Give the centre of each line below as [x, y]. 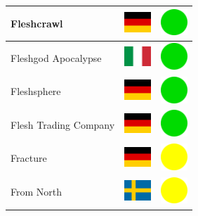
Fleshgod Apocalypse [56, 57]
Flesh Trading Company [63, 124]
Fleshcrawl [37, 23]
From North [37, 192]
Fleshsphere [36, 91]
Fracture [29, 158]
